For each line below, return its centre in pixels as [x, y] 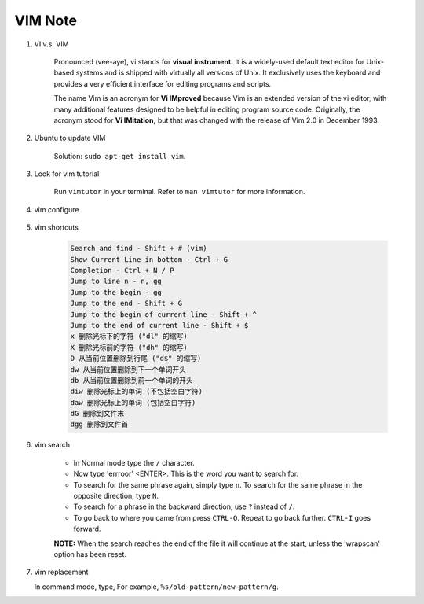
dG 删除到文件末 [97, 414]
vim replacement [61, 572]
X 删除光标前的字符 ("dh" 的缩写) [129, 347]
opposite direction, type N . [116, 496]
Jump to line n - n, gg [116, 282]
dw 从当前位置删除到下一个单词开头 [128, 369]
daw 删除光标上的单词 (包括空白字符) [133, 402]
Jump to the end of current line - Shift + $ [159, 325]
